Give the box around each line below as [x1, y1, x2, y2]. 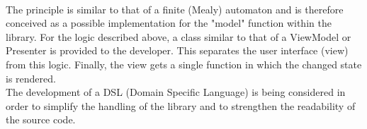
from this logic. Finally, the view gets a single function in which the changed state [6, 56, 362, 71]
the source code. [6, 112, 76, 127]
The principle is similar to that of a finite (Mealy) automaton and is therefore [6, 1, 344, 16]
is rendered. [6, 70, 56, 85]
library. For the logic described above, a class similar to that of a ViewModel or [6, 29, 351, 44]
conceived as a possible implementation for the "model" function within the [6, 16, 332, 30]
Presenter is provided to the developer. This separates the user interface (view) [6, 43, 349, 58]
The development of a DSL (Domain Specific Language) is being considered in [6, 85, 346, 99]
